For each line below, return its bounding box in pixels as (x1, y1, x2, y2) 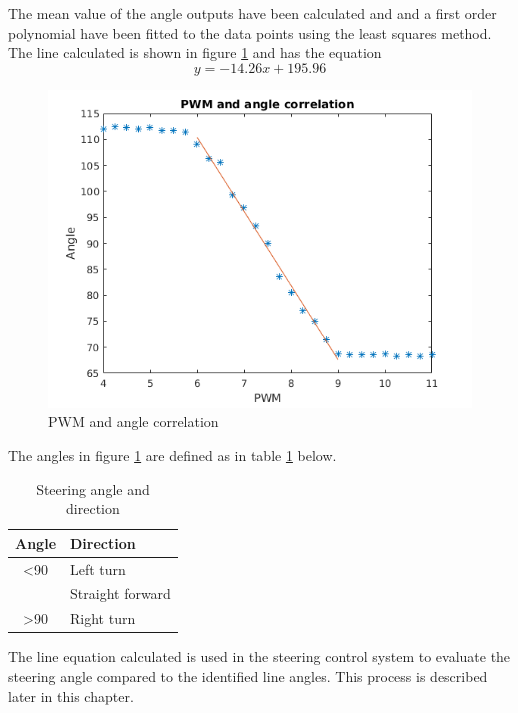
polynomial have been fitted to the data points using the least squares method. (8, 22, 492, 43)
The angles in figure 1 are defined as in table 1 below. (8, 444, 337, 465)
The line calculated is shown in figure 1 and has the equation (8, 42, 382, 63)
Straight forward (70, 583, 171, 604)
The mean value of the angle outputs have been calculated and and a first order (8, 3, 497, 23)
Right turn (70, 608, 136, 629)
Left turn (70, 558, 126, 579)
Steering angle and (36, 478, 150, 499)
